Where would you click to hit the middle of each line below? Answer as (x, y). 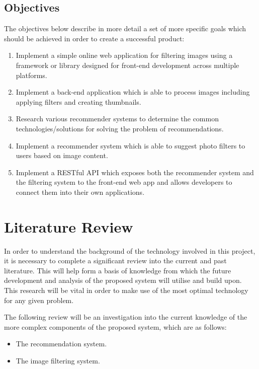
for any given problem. (39, 300)
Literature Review (69, 226)
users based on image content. (62, 155)
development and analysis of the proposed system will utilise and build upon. (123, 280)
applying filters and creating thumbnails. (78, 101)
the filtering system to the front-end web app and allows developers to (124, 182)
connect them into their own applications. (80, 192)
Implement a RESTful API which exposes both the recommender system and (135, 172)
